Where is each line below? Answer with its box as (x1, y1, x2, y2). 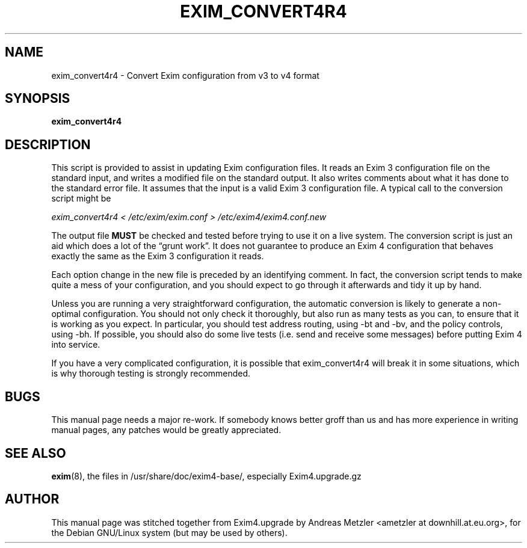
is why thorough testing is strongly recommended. (51, 368, 251, 379)
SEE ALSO (5, 445, 66, 461)
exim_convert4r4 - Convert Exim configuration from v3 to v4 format (51, 70, 319, 81)
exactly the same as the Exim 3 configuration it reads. (51, 251, 264, 262)
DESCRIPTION (5, 137, 91, 152)
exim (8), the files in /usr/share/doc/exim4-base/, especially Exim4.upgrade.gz (51, 470, 362, 481)
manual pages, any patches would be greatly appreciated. (51, 425, 282, 436)
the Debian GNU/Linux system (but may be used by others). (51, 527, 288, 538)
